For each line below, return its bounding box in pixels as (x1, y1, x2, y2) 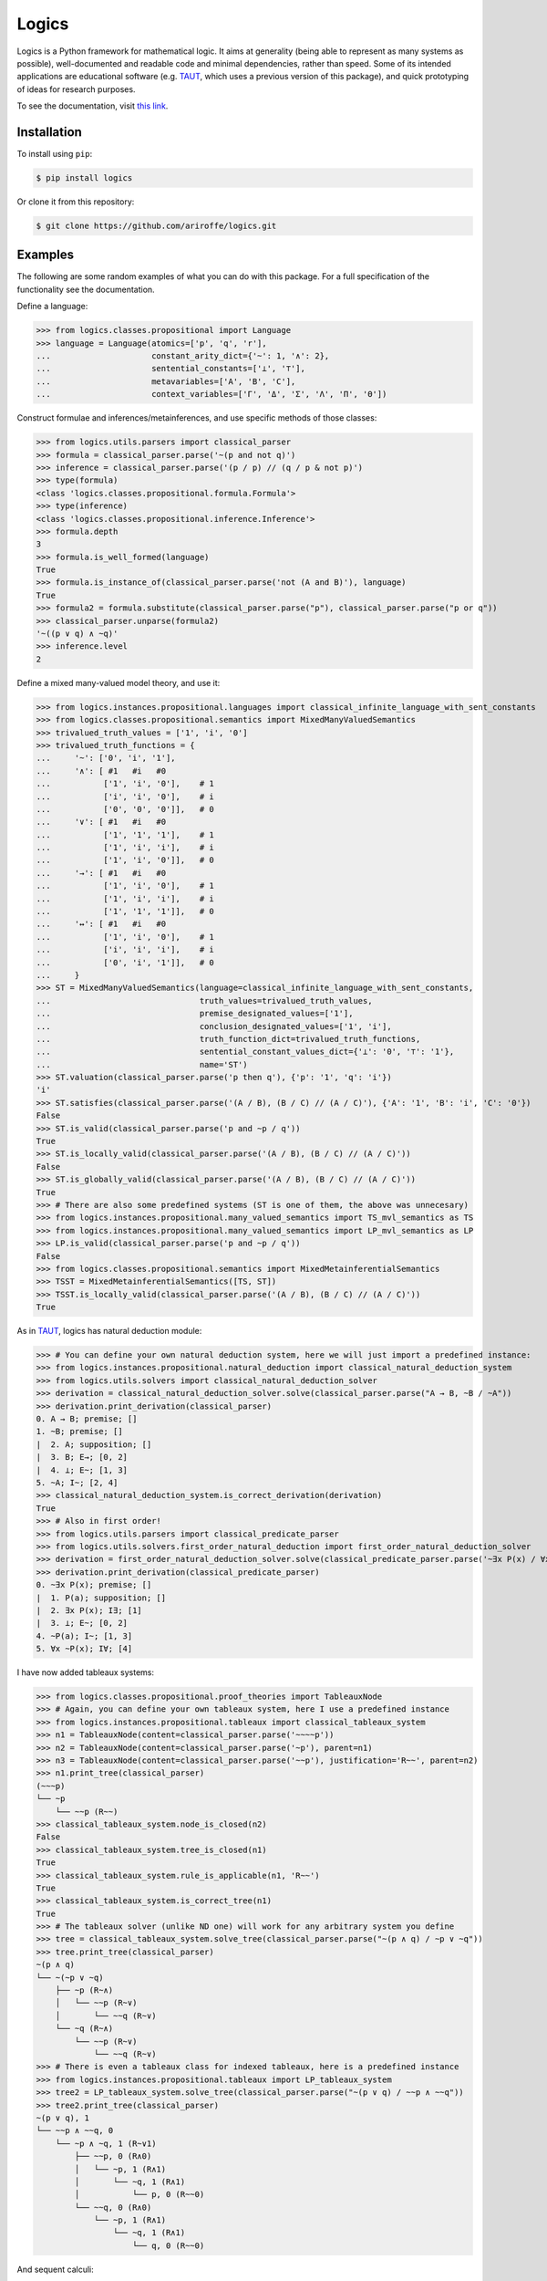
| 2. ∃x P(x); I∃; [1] (36, 1605, 143, 1615)
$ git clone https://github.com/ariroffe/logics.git (36, 220, 277, 231)
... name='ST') (36, 1059, 248, 1069)
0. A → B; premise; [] (36, 1414, 138, 1424)
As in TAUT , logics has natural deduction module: (16, 1326, 202, 1337)
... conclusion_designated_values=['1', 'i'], (36, 1021, 392, 1031)
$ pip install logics (36, 173, 133, 182)
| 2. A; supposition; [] (36, 1439, 152, 1450)
